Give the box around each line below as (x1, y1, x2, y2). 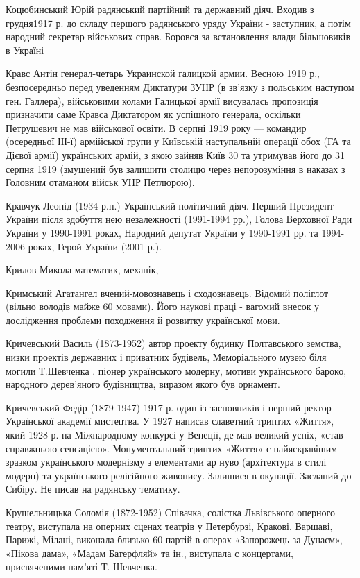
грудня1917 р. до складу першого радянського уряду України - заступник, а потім (6, 15, 351, 30)
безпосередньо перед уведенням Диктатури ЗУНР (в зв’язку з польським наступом (6, 79, 354, 94)
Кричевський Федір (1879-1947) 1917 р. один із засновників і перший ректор (6, 400, 332, 414)
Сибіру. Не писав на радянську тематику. (6, 482, 180, 496)
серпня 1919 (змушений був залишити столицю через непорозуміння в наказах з (6, 161, 345, 176)
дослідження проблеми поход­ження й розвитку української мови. (6, 312, 280, 327)
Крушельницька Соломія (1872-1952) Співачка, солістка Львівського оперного (6, 505, 335, 519)
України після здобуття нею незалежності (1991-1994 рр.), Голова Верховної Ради (6, 212, 352, 226)
